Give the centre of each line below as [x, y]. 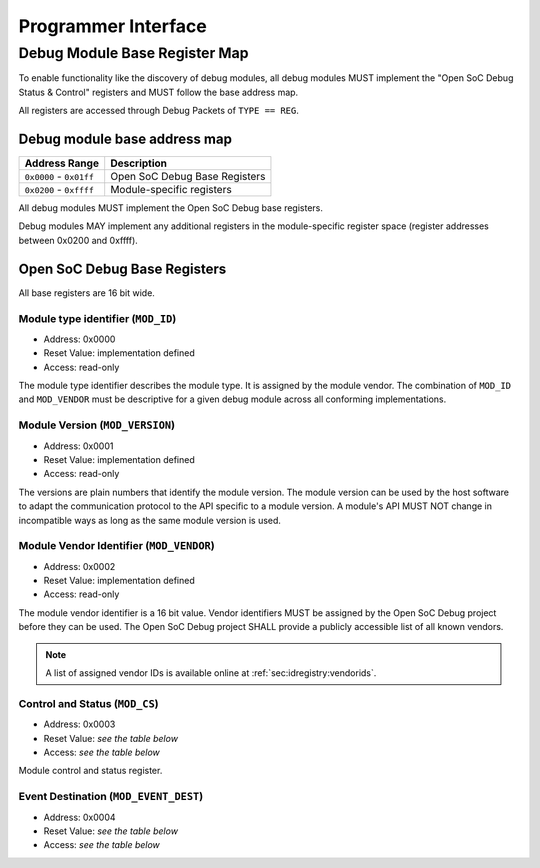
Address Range [62, 163]
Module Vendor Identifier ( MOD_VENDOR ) [116, 546]
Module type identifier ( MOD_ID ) [97, 318]
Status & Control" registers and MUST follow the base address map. [158, 92]
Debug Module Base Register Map [133, 53]
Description [139, 163]
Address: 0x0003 [79, 724]
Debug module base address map [125, 138]
